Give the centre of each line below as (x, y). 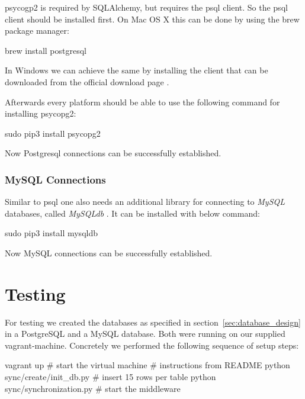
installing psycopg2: (41, 113)
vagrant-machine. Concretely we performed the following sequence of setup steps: (152, 345)
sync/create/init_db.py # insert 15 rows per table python (110, 377)
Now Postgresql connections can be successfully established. (113, 153)
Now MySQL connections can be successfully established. (109, 252)
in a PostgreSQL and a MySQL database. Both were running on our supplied (145, 334)
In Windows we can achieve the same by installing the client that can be (137, 70)
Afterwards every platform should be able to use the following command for (142, 102)
